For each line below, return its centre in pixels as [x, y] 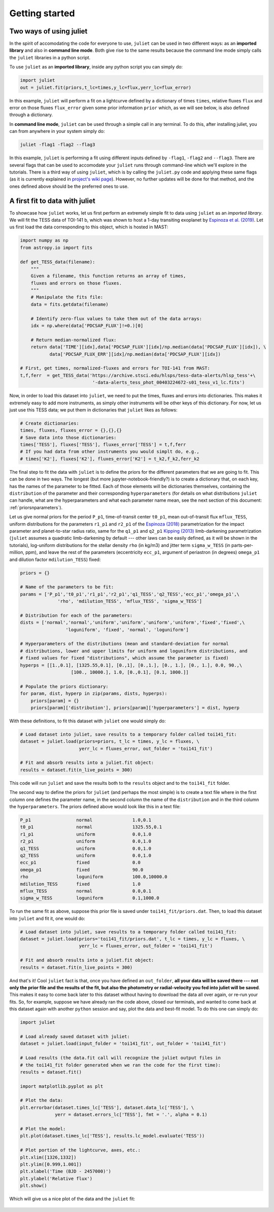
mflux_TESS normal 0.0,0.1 [86, 891]
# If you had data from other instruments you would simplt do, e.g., [110, 452]
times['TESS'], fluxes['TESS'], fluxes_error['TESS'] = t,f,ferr [103, 445]
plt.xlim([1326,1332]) [48, 1157]
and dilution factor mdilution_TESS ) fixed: [55, 559]
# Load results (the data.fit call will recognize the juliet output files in [120, 1058]
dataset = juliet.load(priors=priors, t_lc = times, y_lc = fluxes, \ [110, 741]
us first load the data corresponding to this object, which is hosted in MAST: [89, 227]
